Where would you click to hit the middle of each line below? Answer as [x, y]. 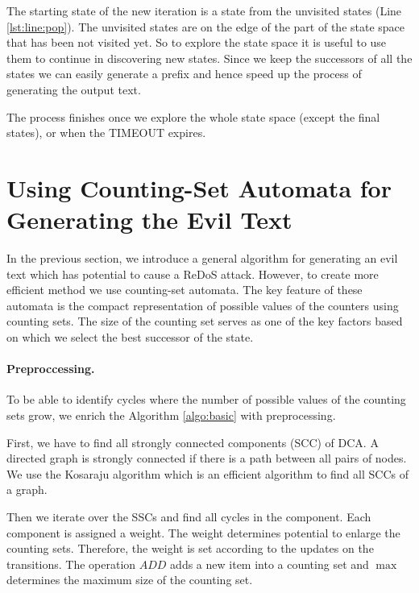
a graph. [27, 489]
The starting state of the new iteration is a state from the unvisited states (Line [204, 10]
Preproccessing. [51, 369]
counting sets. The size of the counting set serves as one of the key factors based [205, 321]
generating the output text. [74, 89]
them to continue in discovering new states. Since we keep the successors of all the [209, 58]
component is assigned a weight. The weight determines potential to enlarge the [203, 532]
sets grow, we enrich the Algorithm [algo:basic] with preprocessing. [171, 415]
